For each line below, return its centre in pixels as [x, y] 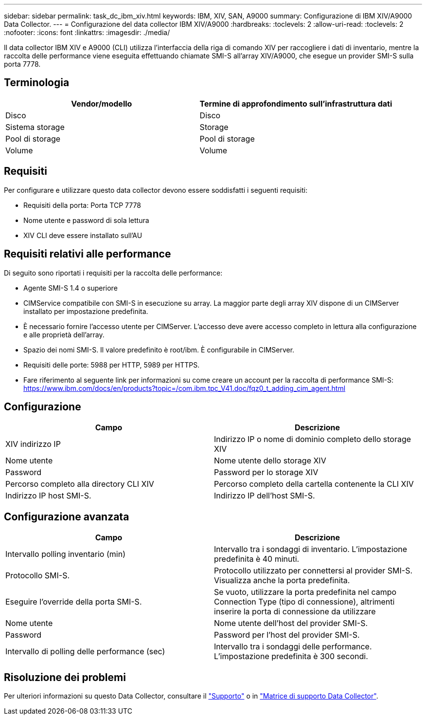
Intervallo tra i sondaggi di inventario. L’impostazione [311, 549]
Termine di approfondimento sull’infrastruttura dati [296, 103]
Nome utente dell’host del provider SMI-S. [291, 623]
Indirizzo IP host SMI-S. [48, 496]
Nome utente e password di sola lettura [86, 220]
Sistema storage [35, 127]
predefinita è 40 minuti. [257, 559]
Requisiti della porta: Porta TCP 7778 [82, 205]
